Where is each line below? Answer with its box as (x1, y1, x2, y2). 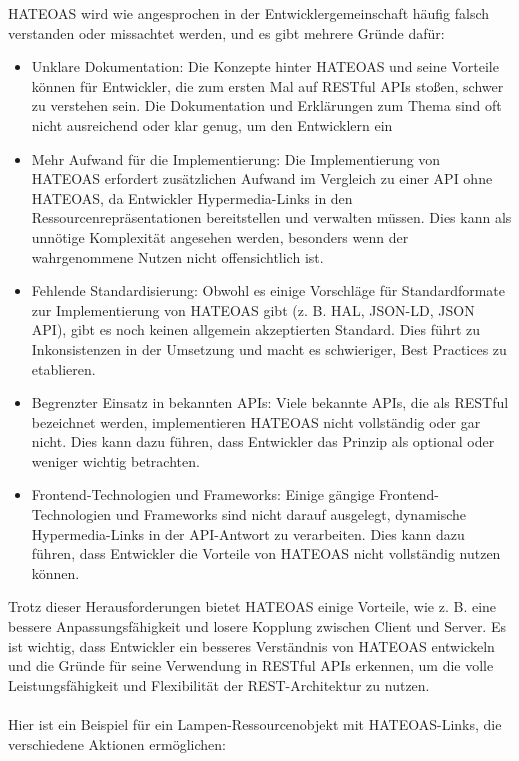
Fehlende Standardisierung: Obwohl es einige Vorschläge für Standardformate (31, 280, 506, 301)
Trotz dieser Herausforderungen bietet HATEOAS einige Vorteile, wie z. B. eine (8, 596, 497, 617)
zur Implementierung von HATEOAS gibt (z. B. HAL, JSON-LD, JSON (31, 299, 475, 320)
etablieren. (31, 358, 96, 379)
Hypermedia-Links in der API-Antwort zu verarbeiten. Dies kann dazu (31, 523, 465, 544)
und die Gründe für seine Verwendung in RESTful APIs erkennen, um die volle (8, 655, 494, 676)
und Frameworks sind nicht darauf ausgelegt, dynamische (115, 504, 467, 525)
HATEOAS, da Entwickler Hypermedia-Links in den (31, 187, 353, 208)
